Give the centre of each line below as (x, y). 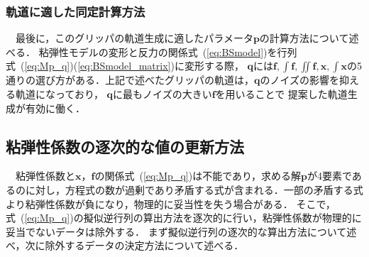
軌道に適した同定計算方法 (76, 11)
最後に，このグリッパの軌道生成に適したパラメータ (134, 38)
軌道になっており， (59, 94)
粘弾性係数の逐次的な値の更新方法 (125, 146)
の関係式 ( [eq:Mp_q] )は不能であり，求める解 (198, 176)
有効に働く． (55, 108)
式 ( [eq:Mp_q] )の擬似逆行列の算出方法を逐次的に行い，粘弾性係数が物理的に (184, 218)
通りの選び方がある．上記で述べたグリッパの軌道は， (130, 80)
